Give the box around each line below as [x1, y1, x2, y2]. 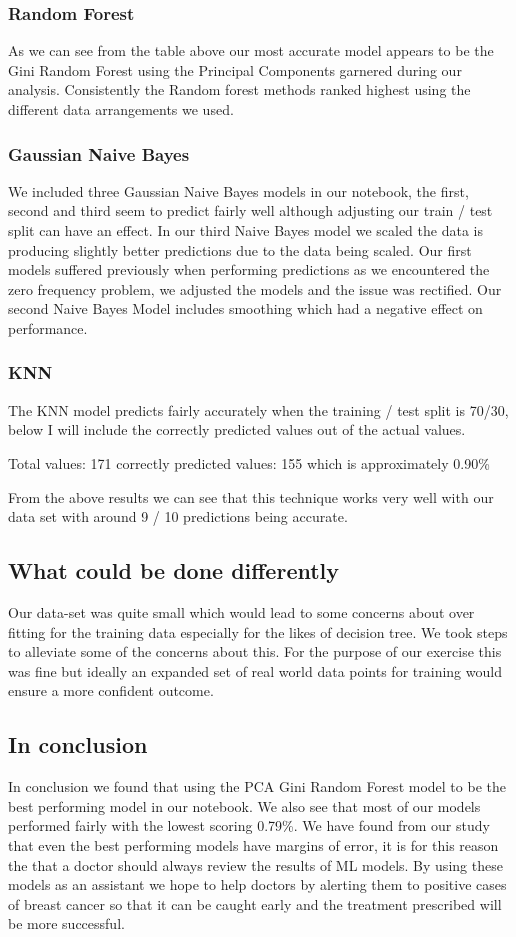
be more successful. [8, 913, 125, 934]
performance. [8, 317, 88, 338]
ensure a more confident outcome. [8, 680, 214, 701]
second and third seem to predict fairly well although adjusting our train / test [8, 200, 493, 221]
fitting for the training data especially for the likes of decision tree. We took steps [8, 621, 508, 642]
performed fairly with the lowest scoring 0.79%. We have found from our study [8, 815, 490, 836]
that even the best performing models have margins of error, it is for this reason [8, 834, 499, 855]
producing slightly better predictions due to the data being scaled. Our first [8, 239, 472, 260]
